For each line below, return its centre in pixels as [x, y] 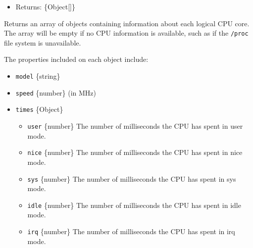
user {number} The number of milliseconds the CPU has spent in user [135, 126]
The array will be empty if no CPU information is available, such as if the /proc [126, 33]
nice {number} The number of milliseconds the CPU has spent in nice [135, 152]
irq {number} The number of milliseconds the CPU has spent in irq [131, 231]
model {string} [38, 76]
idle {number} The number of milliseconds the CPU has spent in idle [134, 205]
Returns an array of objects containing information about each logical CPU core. [127, 23]
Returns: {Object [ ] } [45, 6]
